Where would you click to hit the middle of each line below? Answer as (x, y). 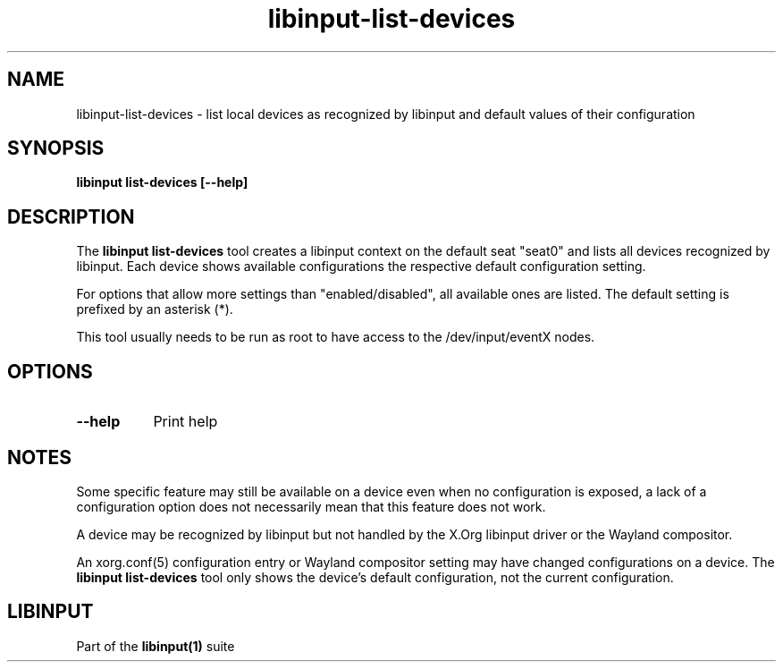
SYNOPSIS (56, 148)
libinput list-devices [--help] (162, 182)
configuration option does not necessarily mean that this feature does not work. (311, 506)
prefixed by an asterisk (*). (155, 309)
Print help (185, 422)
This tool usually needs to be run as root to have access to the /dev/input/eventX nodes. (336, 337)
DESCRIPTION (71, 216)
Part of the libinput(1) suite (156, 646)
